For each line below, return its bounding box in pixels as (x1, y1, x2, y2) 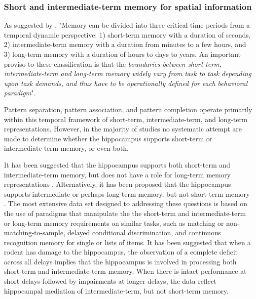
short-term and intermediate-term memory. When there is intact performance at (4, 266, 247, 276)
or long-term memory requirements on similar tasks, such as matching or (4, 217, 224, 228)
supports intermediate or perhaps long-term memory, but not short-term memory (4, 188, 250, 199)
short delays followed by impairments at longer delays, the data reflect (4, 276, 217, 286)
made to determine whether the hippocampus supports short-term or (4, 133, 213, 143)
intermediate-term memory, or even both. (4, 143, 129, 153)
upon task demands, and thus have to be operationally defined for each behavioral (4, 78, 248, 88)
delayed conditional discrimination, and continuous (67, 227, 221, 238)
